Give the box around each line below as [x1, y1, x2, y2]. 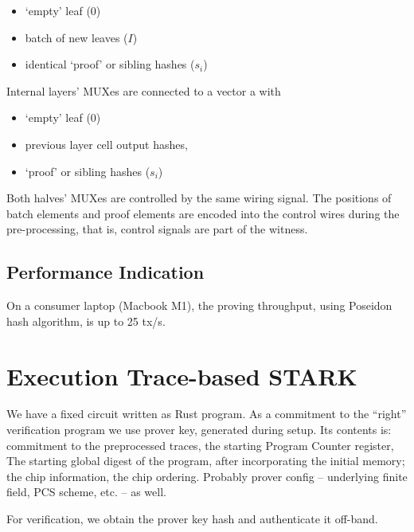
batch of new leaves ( [25, 29, 128, 45]
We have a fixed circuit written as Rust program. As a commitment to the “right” [6, 405, 407, 422]
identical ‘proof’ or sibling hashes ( [25, 56, 195, 72]
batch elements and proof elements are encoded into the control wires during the [6, 205, 400, 221]
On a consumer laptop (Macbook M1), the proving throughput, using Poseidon [6, 297, 393, 314]
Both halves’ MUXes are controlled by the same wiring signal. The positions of [6, 190, 392, 206]
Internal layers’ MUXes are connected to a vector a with [6, 82, 281, 99]
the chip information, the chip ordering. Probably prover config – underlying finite [6, 467, 408, 484]
